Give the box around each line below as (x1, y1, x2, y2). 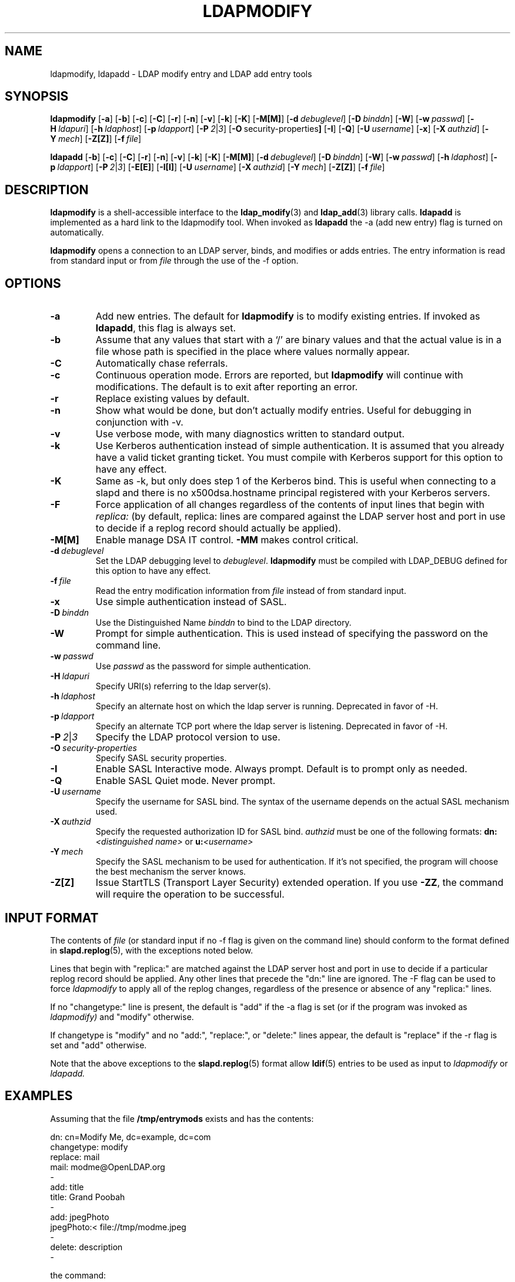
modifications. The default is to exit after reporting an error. (95, 381, 358, 393)
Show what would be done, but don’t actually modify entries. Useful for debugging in (95, 404, 472, 417)
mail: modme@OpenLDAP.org (50, 1161, 165, 1172)
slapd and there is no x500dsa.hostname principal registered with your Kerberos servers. (95, 487, 490, 499)
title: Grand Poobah (50, 1191, 125, 1202)
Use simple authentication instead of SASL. (95, 596, 287, 608)
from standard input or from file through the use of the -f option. (50, 255, 299, 266)
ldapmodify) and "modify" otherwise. (50, 1011, 194, 1022)
